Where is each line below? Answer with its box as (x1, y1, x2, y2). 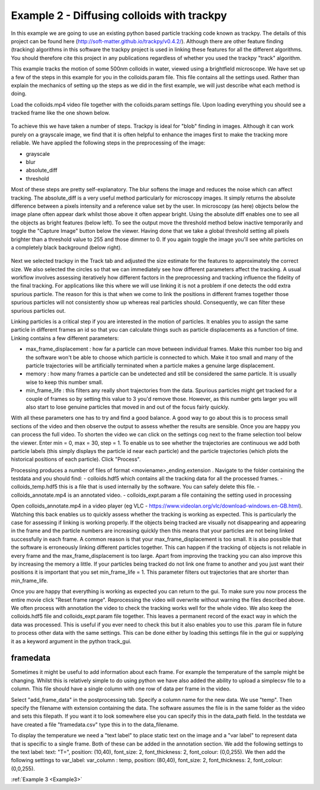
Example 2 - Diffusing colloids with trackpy (11, 9, 228, 22)
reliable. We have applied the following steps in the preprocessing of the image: (11, 139, 206, 146)
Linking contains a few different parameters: (11, 335, 119, 342)
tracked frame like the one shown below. (11, 110, 110, 117)
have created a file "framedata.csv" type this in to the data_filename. (11, 721, 179, 728)
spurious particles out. (11, 307, 66, 314)
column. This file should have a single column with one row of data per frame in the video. (11, 685, 231, 692)
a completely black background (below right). (11, 243, 123, 251)
